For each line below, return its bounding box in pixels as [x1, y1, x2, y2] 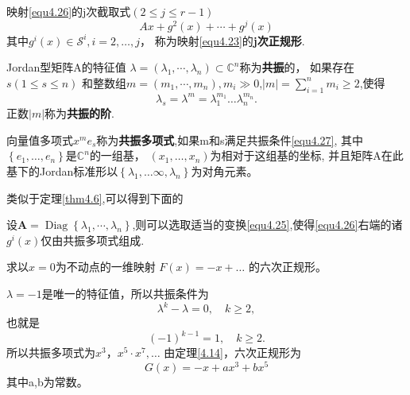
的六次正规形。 [248, 258, 327, 275]
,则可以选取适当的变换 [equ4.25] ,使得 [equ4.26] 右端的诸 [132, 216, 403, 233]
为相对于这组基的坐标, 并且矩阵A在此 [210, 147, 404, 164]
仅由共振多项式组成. [41, 231, 145, 248]
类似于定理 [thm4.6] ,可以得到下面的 [6, 189, 184, 206]
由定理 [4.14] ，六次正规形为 [164, 344, 301, 361]
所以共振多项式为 [6, 344, 95, 361]
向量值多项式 [6, 131, 73, 148]
